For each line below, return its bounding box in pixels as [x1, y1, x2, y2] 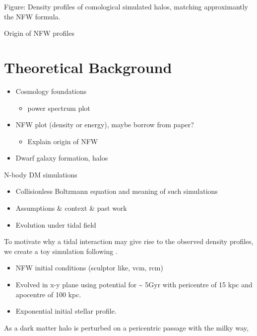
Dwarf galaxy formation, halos [15, 153, 108, 163]
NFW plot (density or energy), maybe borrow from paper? [15, 119, 194, 130]
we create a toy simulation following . [4, 246, 118, 256]
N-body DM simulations [4, 169, 77, 179]
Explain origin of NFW [27, 136, 98, 146]
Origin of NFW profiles [4, 28, 74, 38]
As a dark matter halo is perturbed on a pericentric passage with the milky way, [4, 322, 249, 333]
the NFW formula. [4, 11, 61, 21]
